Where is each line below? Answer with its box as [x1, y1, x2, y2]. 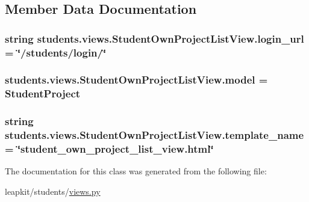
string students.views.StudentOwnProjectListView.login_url [5, 31, 304, 46]
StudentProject [5, 86, 81, 101]
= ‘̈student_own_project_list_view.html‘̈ [5, 141, 214, 156]
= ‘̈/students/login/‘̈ [5, 44, 107, 60]
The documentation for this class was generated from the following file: [5, 165, 267, 177]
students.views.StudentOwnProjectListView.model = [5, 72, 268, 87]
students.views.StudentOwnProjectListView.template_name [5, 127, 304, 142]
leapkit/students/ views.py [5, 185, 101, 197]
